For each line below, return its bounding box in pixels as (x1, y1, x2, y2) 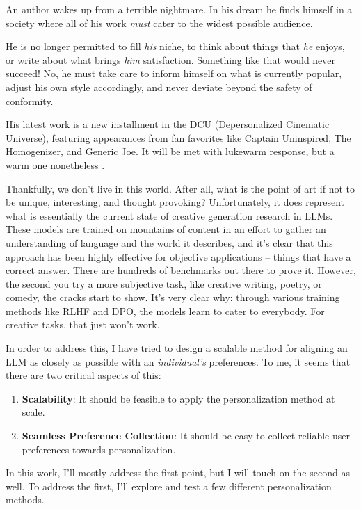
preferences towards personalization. (22, 442, 176, 456)
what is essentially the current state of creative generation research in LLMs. (6, 208, 333, 223)
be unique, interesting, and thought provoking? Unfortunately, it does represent (6, 195, 345, 209)
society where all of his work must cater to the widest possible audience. (6, 15, 313, 30)
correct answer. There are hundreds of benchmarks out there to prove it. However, (6, 263, 356, 277)
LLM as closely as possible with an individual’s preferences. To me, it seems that (6, 354, 351, 369)
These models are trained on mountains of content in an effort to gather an (6, 222, 326, 236)
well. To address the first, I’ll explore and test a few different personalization (6, 478, 332, 493)
